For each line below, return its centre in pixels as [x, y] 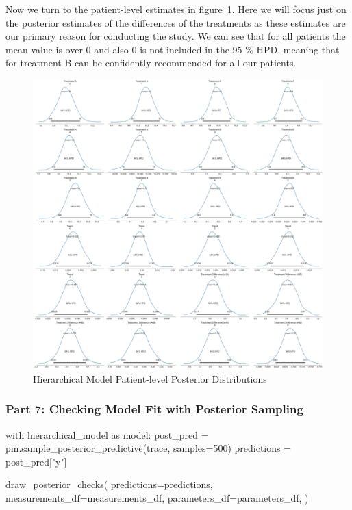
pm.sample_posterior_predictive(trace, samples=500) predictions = [149, 448]
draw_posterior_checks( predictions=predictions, [109, 484]
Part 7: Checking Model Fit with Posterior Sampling [154, 409]
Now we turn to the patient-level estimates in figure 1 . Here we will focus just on [176, 9]
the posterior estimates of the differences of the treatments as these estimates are [176, 22]
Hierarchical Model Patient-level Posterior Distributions [150, 378]
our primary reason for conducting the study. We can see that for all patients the [176, 36]
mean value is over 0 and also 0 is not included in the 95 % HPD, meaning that [173, 49]
